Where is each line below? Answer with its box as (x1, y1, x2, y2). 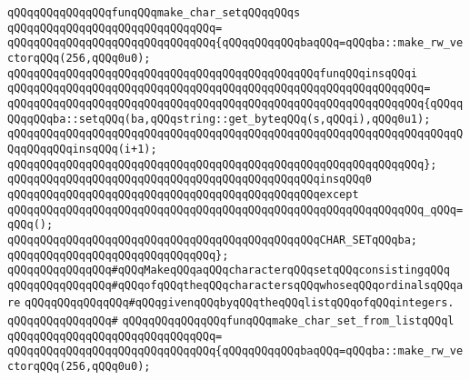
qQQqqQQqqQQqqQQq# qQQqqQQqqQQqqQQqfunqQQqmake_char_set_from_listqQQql (7, 315, 455, 328)
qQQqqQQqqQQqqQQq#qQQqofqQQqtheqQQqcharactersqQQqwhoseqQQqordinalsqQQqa (7, 278, 464, 292)
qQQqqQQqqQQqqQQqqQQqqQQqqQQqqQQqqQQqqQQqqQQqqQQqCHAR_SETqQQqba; (7, 233, 418, 246)
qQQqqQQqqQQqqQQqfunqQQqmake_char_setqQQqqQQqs (7, 6, 301, 19)
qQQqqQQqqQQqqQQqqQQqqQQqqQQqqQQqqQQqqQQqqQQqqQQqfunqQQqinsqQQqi (7, 66, 418, 80)
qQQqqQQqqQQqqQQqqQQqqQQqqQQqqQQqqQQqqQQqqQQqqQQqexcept (7, 187, 359, 201)
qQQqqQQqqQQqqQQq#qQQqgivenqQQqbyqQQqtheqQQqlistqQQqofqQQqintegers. (25, 296, 455, 310)
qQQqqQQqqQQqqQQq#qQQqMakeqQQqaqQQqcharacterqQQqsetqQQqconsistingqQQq (7, 264, 450, 277)
